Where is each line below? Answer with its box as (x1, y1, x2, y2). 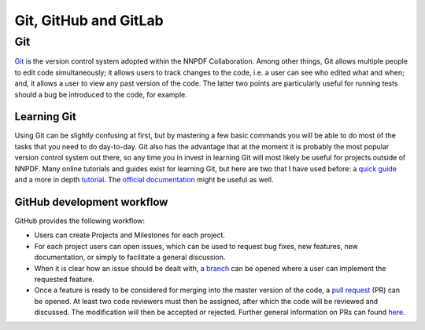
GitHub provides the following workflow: (14, 216, 146, 225)
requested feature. (34, 274, 94, 284)
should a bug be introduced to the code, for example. (14, 90, 188, 99)
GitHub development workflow (14, 195, 168, 208)
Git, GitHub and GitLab (14, 12, 164, 29)
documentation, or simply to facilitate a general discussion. (34, 252, 226, 262)
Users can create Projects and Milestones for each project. (34, 230, 226, 240)
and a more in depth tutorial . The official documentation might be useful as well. (14, 175, 275, 185)
